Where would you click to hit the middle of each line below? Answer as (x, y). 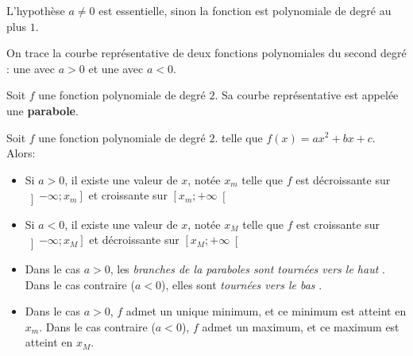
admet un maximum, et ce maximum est (301, 326)
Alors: (21, 153)
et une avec (116, 68)
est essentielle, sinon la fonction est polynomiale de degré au (245, 10)
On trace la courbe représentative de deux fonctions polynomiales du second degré (206, 53)
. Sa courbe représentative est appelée (307, 95)
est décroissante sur (343, 179)
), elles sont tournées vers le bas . (241, 284)
